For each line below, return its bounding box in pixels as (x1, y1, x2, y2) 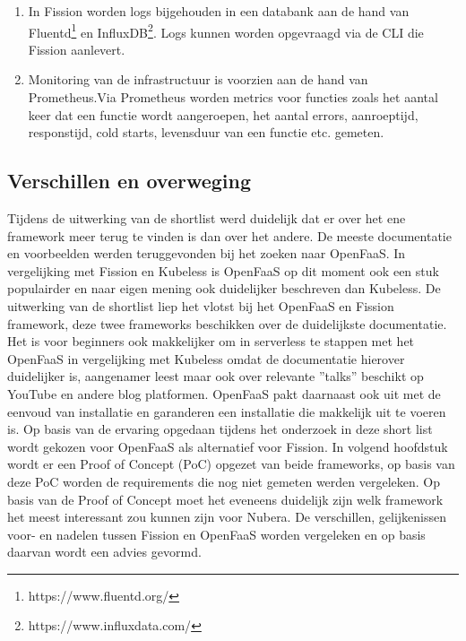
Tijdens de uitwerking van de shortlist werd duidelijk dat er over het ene (7, 209, 406, 228)
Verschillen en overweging (7, 167, 252, 195)
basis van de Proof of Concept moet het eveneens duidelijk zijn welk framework (7, 489, 444, 508)
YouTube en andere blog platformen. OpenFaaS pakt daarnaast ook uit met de (7, 384, 441, 403)
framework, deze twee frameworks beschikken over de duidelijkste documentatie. (7, 314, 447, 333)
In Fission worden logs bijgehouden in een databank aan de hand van (28, 2, 410, 20)
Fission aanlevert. (28, 39, 125, 58)
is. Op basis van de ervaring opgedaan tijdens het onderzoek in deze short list (7, 420, 433, 438)
